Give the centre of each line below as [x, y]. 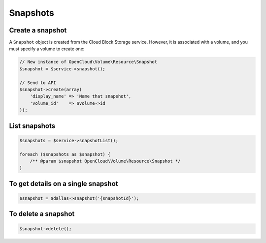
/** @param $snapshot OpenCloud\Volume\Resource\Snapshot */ [105, 161]
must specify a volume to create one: [47, 49]
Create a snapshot [38, 30]
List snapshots [32, 126]
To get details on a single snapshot [64, 184]
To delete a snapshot [42, 214]
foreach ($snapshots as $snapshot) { [65, 154]
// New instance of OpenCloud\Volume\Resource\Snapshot [88, 62]
